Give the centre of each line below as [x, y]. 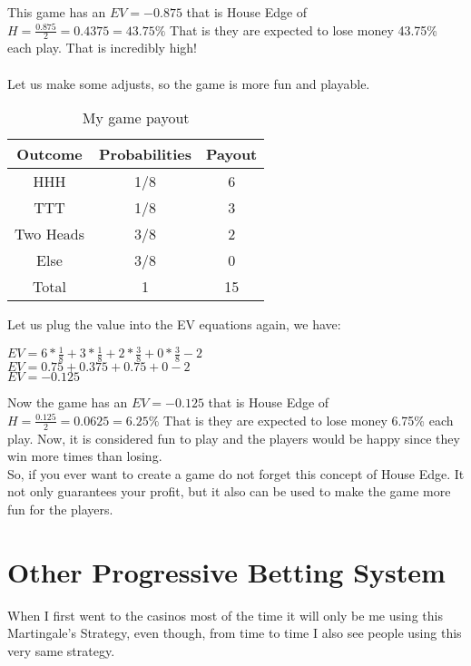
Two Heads [49, 234]
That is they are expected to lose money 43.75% [304, 29]
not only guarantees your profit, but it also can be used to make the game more [229, 491]
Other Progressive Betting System [226, 571]
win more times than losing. [85, 456]
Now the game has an [68, 402]
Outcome [49, 154]
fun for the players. [60, 509]
